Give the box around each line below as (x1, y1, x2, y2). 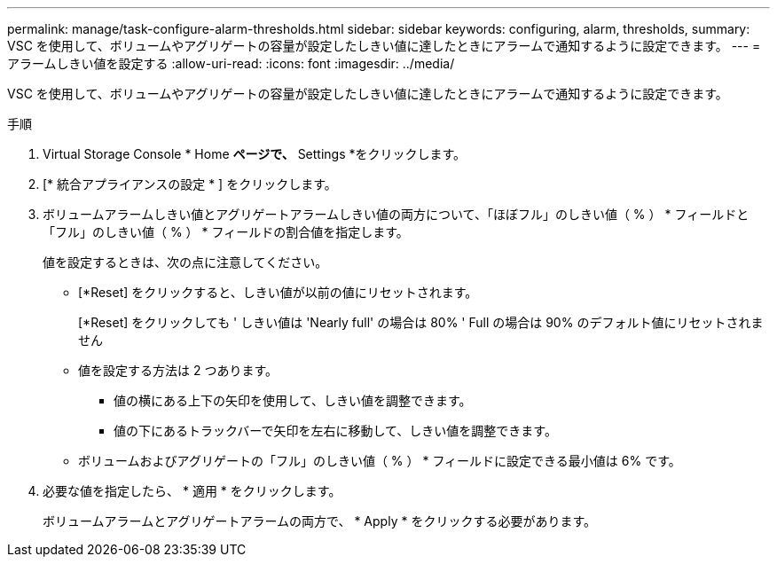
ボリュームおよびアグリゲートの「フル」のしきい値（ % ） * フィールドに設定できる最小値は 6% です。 (78, 453, 681, 468)
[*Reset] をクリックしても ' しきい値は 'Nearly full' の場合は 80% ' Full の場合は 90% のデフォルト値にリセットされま (78, 315, 764, 330)
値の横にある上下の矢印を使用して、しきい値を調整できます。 (114, 393, 472, 408)
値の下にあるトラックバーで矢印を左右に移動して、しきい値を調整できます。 (114, 423, 557, 438)
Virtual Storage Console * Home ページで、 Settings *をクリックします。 (43, 146, 467, 161)
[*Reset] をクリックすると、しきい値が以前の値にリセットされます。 (78, 285, 478, 300)
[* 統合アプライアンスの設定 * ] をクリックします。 (43, 176, 337, 192)
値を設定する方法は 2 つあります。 (78, 363, 279, 378)
